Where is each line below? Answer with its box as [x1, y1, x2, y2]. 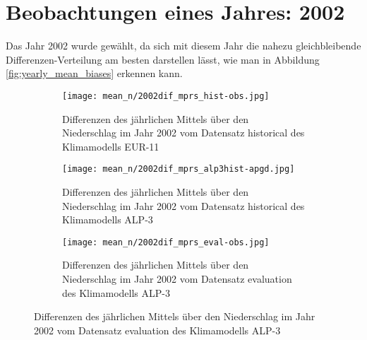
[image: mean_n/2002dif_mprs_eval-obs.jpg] [62, 237, 270, 247]
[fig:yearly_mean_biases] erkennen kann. [6, 66, 183, 81]
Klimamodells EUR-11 [62, 139, 160, 153]
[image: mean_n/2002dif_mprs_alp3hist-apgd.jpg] [62, 164, 295, 175]
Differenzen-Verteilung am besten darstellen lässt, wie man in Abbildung [6, 52, 320, 66]
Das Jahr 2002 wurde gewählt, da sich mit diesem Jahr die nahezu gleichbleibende [6, 38, 361, 53]
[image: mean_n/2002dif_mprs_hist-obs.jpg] [62, 90, 270, 101]
